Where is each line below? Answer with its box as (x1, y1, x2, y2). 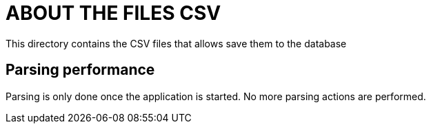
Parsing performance (6, 61, 155, 79)
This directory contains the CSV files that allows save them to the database (6, 37, 347, 49)
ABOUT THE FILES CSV (6, 1, 221, 25)
